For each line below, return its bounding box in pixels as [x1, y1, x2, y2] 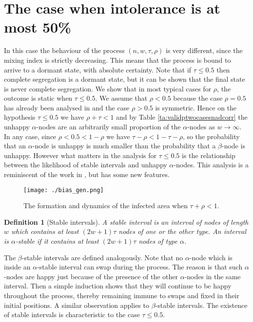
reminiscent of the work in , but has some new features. [4, 169, 170, 179]
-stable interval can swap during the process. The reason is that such [37, 262, 243, 272]
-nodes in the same [184, 271, 241, 281]
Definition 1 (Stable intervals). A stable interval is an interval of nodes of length [4, 216, 249, 227]
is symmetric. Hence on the [155, 102, 237, 112]
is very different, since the [166, 45, 243, 55]
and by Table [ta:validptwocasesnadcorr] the [116, 112, 248, 122]
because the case [173, 93, 223, 103]
